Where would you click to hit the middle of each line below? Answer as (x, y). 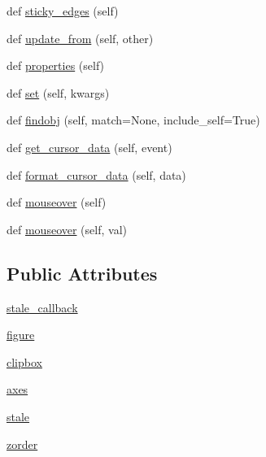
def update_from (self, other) (80, 38)
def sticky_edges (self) (63, 11)
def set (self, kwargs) (58, 92)
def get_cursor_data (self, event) (89, 147)
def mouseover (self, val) (67, 229)
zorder (22, 444)
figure (21, 335)
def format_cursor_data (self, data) (96, 174)
